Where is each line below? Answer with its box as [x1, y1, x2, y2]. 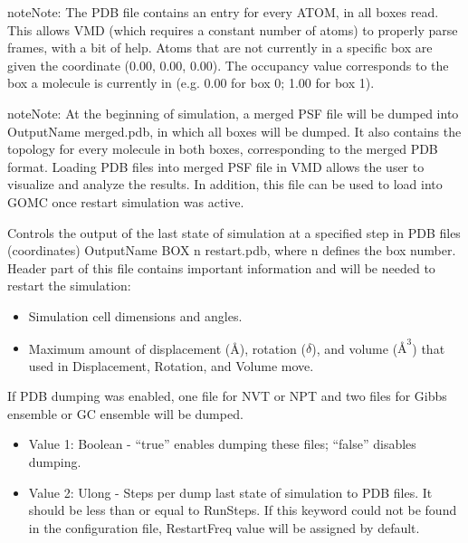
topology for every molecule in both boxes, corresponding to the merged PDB [7, 139, 438, 158]
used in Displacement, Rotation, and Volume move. [28, 356, 314, 375]
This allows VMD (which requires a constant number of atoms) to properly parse [7, 20, 458, 39]
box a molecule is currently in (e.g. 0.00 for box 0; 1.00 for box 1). [7, 73, 375, 92]
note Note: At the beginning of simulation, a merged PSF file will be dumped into [7, 103, 459, 122]
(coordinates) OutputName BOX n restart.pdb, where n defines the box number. [7, 241, 456, 260]
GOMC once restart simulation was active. [7, 192, 244, 211]
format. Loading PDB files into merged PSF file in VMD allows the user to [7, 157, 425, 176]
